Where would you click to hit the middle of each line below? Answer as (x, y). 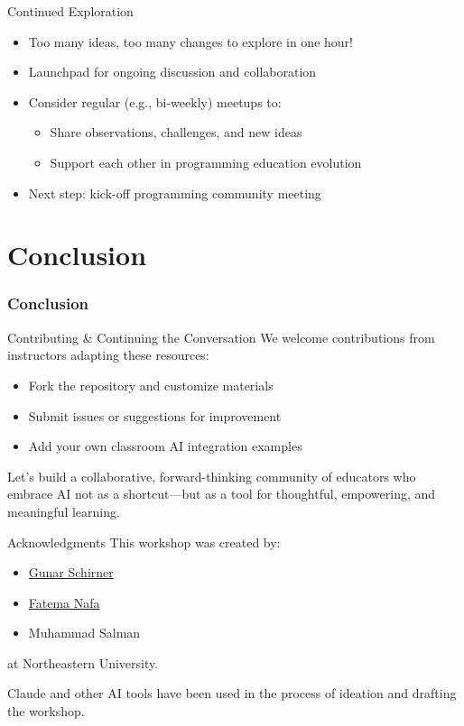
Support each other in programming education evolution (206, 162)
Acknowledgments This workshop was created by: (144, 542)
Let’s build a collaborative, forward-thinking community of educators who (212, 476)
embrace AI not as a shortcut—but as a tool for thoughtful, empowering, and (222, 494)
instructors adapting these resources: (108, 355)
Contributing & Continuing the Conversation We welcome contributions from (221, 337)
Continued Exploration (70, 11)
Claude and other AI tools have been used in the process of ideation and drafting (232, 693)
